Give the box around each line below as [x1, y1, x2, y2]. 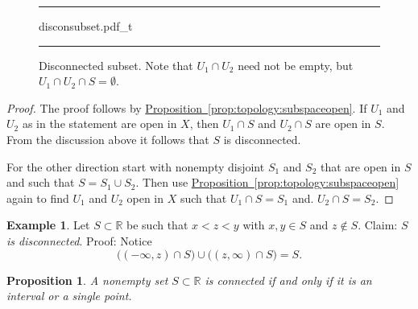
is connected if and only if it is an [205, 271, 372, 288]
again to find [6, 189, 69, 206]
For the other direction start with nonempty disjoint [6, 158, 265, 175]
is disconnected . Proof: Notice [6, 232, 152, 249]
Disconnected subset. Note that [39, 56, 193, 73]
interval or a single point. [6, 287, 132, 304]
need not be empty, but [238, 56, 354, 73]
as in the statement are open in [22, 115, 177, 132]
